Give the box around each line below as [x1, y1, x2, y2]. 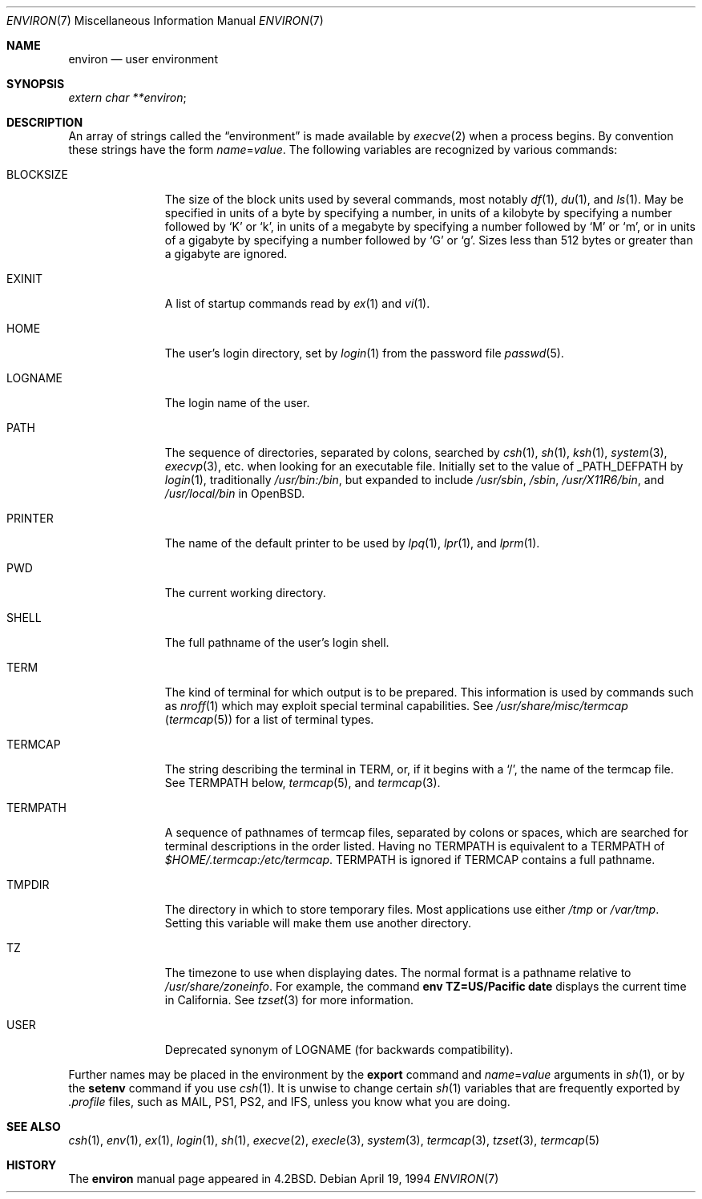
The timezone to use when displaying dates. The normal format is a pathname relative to [164, 966, 631, 979]
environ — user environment [68, 52, 218, 66]
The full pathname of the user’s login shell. [164, 636, 389, 649]
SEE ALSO [6, 1120, 61, 1133]
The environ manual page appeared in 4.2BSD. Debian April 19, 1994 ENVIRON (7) [68, 1172, 499, 1185]
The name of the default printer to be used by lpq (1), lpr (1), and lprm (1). [164, 536, 540, 550]
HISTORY [6, 1158, 57, 1172]
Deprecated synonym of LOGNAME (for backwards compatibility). [164, 1043, 514, 1056]
